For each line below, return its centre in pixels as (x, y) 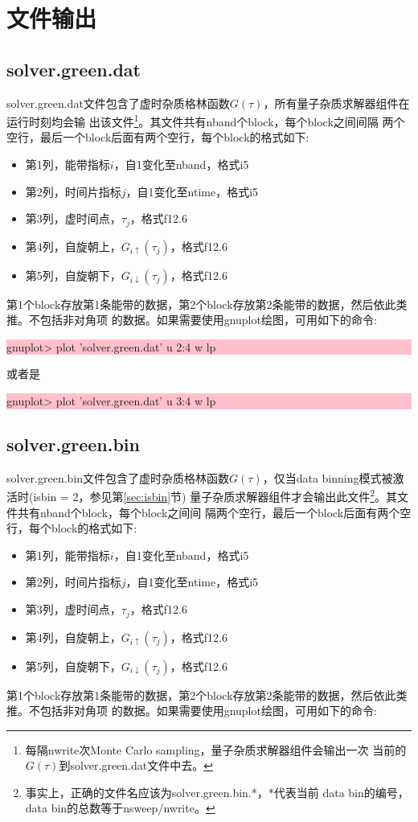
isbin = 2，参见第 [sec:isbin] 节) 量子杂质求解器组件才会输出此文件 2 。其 (215, 495)
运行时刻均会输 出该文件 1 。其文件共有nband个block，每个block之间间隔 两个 (206, 120)
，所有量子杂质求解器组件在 (336, 103)
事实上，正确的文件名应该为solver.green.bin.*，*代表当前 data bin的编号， (217, 792)
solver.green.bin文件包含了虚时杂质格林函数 (118, 477)
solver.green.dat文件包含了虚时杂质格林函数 (118, 103)
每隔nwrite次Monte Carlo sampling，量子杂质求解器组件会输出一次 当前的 (216, 749)
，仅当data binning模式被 (328, 477)
